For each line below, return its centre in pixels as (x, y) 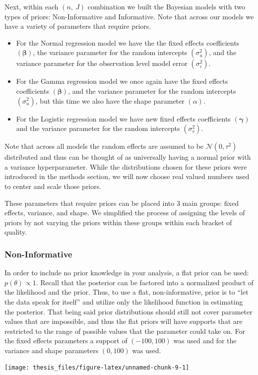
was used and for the (205, 341)
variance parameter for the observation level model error (102, 63)
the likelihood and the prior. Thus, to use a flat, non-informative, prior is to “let (127, 292)
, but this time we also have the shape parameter (110, 100)
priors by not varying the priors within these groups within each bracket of (118, 222)
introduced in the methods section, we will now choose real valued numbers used (127, 176)
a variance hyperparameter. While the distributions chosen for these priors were (126, 166)
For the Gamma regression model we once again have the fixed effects (122, 81)
